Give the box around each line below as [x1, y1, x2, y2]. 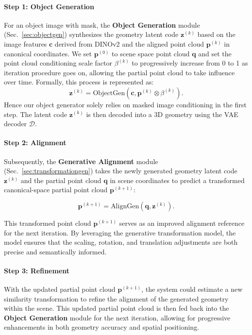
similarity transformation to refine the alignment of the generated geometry [4, 293, 229, 303]
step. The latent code [4, 109, 67, 119]
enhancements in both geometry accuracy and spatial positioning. [4, 322, 200, 332]
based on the [197, 29, 235, 39]
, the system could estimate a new [141, 284, 243, 294]
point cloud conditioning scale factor [4, 58, 112, 68]
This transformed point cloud [4, 218, 91, 228]
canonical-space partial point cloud [4, 184, 108, 195]
